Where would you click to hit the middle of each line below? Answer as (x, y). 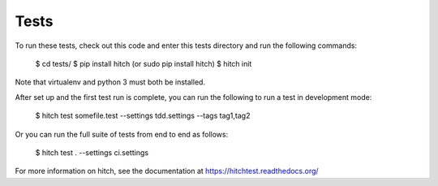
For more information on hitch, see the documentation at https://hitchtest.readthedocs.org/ (167, 171)
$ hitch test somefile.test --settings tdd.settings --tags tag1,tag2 (143, 116)
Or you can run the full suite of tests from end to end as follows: (122, 134)
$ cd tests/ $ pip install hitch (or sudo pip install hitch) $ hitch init (144, 63)
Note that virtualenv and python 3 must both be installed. (110, 82)
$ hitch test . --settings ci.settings (92, 152)
